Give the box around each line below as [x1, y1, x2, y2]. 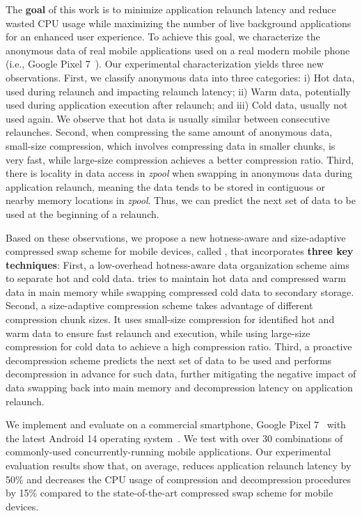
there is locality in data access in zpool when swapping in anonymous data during [6, 166, 353, 180]
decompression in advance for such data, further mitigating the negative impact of [6, 366, 356, 381]
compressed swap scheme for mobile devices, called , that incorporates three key [6, 244, 354, 258]
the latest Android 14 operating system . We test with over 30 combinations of [6, 430, 343, 445]
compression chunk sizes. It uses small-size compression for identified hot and [6, 312, 335, 327]
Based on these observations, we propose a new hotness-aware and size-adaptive [6, 230, 346, 244]
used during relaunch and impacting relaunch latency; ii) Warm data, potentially [6, 84, 351, 98]
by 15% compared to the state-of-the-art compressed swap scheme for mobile [6, 485, 333, 500]
